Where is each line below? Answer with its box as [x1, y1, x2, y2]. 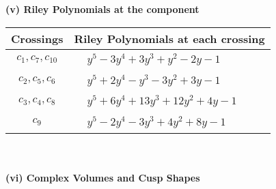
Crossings [11, 30, 64, 46]
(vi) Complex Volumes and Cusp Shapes [5, 171, 200, 185]
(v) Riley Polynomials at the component [5, 2, 199, 16]
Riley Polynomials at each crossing [74, 30, 265, 46]
